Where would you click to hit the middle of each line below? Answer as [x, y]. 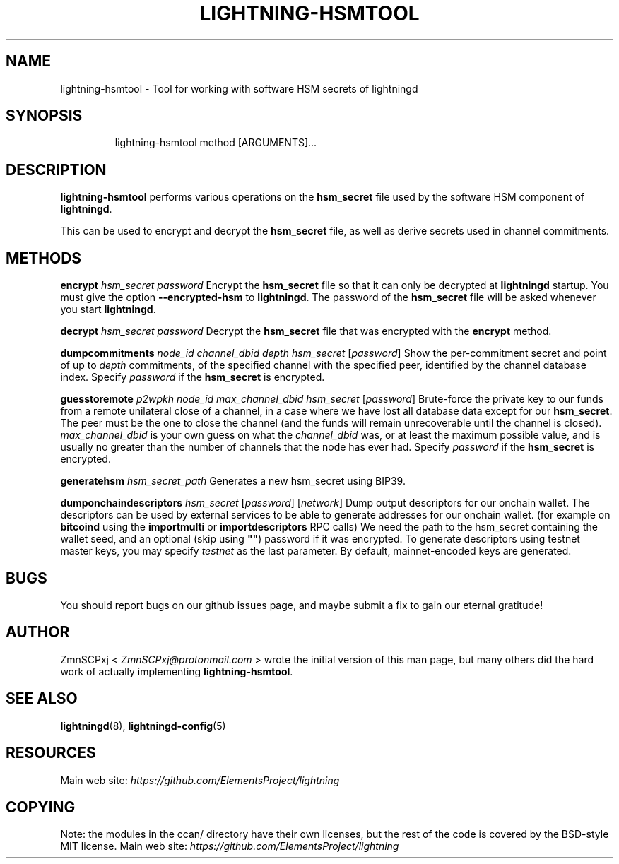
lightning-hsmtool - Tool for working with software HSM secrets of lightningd [239, 88]
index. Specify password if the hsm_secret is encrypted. [193, 377]
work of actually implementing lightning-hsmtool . [177, 671]
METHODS [44, 258]
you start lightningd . [108, 309]
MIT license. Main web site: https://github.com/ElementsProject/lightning [230, 846]
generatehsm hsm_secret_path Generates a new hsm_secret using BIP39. [233, 481]
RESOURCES [51, 753]
